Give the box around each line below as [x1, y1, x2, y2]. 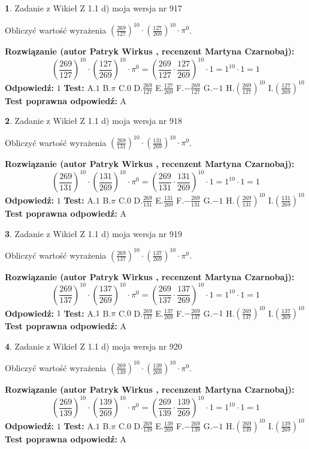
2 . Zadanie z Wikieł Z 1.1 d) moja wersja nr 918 [5, 114, 183, 127]
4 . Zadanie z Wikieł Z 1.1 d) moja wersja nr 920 [5, 339, 183, 352]
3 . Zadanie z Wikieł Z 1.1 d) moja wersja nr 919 [5, 227, 183, 239]
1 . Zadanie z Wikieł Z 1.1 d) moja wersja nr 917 [5, 2, 183, 14]
